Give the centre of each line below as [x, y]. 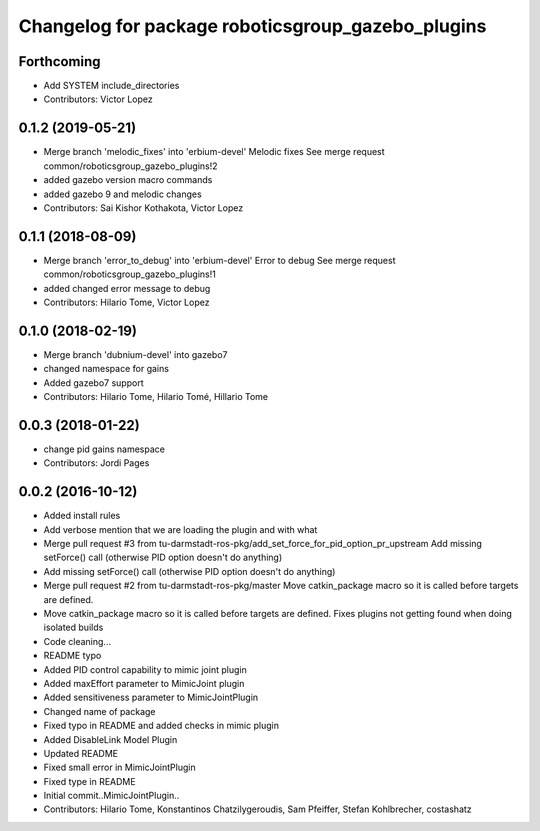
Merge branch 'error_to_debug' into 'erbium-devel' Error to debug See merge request [219, 260]
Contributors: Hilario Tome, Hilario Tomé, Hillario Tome [156, 397]
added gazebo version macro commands [128, 180]
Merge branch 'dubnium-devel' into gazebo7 [135, 354]
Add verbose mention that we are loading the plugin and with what [180, 529]
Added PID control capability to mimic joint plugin [145, 669]
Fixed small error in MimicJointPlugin [119, 767]
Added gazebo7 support [93, 382]
